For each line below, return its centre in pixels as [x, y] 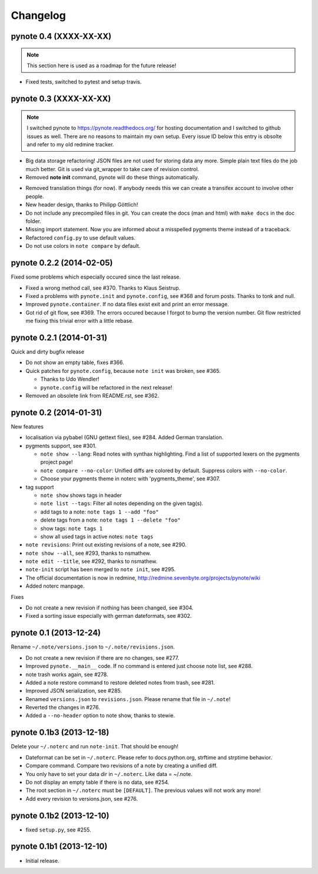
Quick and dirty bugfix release [48, 352]
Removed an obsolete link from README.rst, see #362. [92, 395]
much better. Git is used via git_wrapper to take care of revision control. [112, 169]
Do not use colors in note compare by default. [83, 246]
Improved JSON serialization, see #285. [74, 691]
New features [27, 426]
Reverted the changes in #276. [63, 708]
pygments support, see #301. [61, 446]
